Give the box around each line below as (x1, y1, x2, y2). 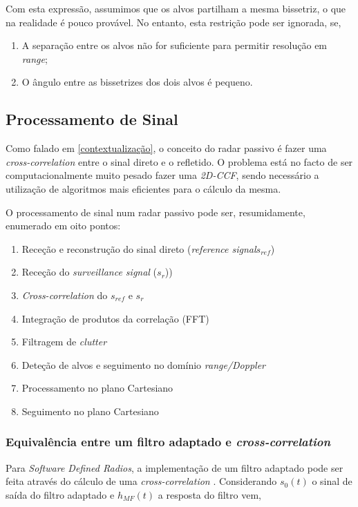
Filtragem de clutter (21, 334, 107, 349)
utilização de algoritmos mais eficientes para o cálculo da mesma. (6, 181, 281, 195)
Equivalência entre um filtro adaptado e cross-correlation (6, 433, 331, 450)
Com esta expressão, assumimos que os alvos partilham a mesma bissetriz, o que (6, 1, 346, 15)
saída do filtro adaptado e (6, 487, 115, 501)
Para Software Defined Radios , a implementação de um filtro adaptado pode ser (6, 460, 343, 475)
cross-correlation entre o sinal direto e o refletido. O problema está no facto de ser (6, 154, 353, 169)
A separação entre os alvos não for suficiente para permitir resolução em (21, 38, 328, 52)
